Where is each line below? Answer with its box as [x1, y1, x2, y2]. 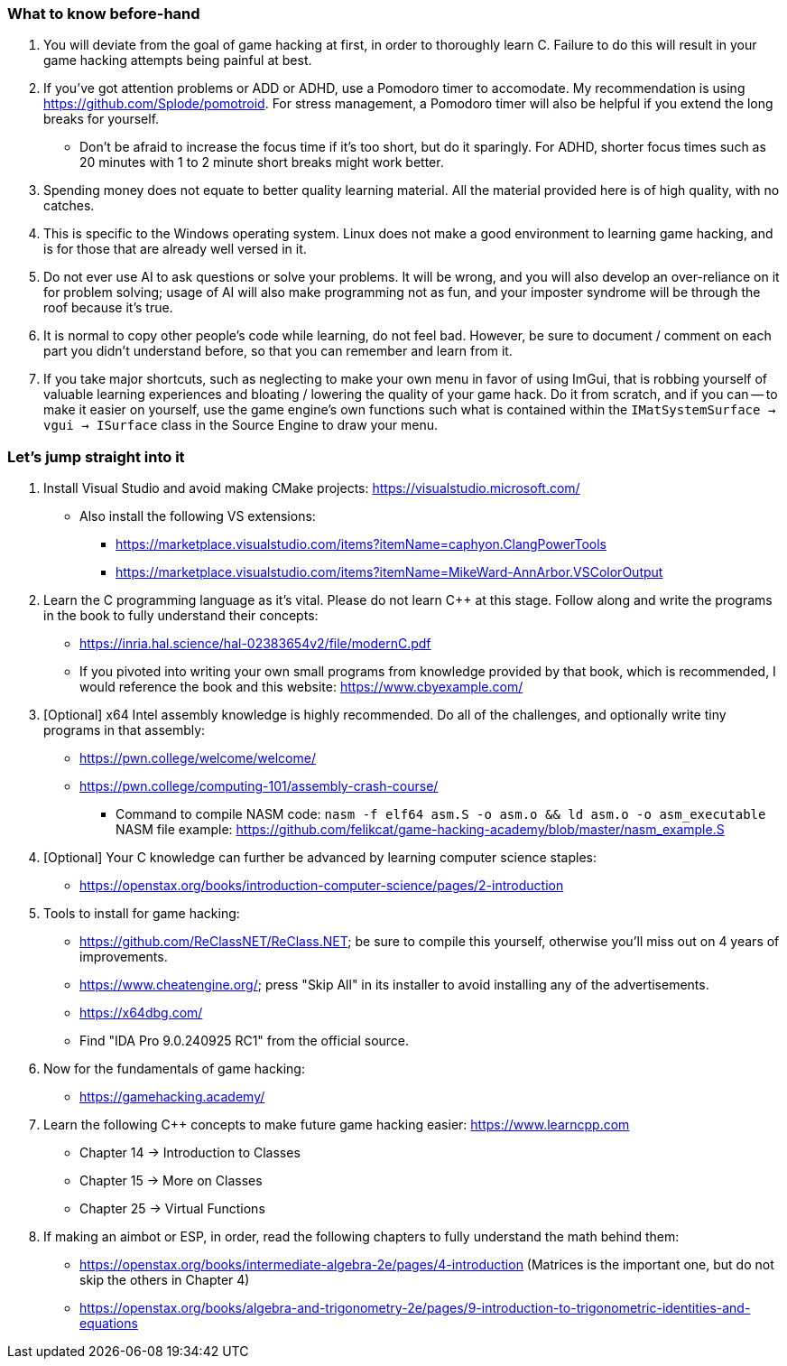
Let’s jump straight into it [7, 447, 185, 466]
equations [79, 1315, 138, 1332]
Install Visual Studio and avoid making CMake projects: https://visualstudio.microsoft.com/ [43, 480, 580, 497]
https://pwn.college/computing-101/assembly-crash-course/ [79, 778, 439, 795]
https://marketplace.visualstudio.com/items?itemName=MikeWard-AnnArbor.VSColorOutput [116, 564, 663, 581]
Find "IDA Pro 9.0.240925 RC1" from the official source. [79, 1033, 410, 1049]
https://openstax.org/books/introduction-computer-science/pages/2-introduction [79, 878, 564, 894]
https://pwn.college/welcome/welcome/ [79, 750, 316, 767]
